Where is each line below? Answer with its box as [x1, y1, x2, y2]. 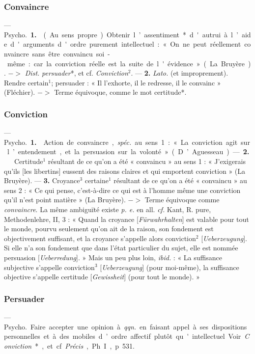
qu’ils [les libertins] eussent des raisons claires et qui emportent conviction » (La [4, 165, 246, 176]
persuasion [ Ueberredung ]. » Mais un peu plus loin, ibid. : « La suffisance [4, 252, 222, 262]
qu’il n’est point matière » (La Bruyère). [4, 194, 126, 205]
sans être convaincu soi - [32, 49, 110, 58]
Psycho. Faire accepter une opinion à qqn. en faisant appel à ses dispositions [4, 321, 247, 331]
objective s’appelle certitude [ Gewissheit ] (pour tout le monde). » [4, 272, 200, 282]
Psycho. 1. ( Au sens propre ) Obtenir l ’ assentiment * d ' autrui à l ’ [4, 29, 238, 39]
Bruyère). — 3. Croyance [4, 175, 80, 186]
